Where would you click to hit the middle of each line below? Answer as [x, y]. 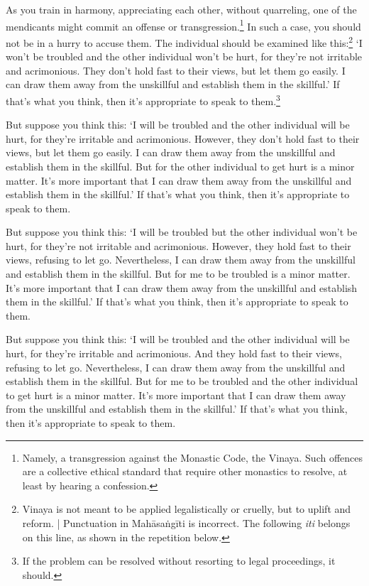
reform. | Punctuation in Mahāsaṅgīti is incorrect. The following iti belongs [186, 522]
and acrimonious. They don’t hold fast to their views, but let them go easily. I [176, 70]
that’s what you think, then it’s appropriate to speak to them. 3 [143, 99]
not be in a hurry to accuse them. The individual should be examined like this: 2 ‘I [184, 41]
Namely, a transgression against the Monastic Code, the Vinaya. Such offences [193, 457]
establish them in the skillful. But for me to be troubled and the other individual [182, 381]
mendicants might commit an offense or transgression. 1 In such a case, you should [183, 25]
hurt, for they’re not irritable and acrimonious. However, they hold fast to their [178, 245]
